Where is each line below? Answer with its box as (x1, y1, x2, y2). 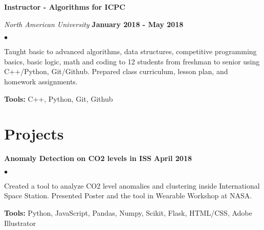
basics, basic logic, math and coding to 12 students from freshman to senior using (4, 56, 260, 66)
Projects (4, 123, 64, 144)
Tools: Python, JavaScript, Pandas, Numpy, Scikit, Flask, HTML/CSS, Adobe (4, 208, 252, 218)
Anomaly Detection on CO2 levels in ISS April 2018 (4, 153, 192, 164)
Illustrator (4, 217, 36, 228)
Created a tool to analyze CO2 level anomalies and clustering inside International (4, 180, 260, 191)
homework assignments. (4, 76, 78, 86)
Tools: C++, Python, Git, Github (4, 93, 113, 104)
